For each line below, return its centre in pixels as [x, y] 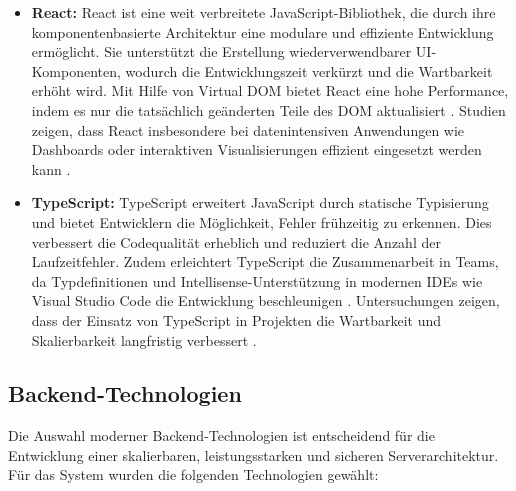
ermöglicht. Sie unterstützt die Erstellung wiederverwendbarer [221, 51]
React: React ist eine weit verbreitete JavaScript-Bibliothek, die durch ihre [263, 12]
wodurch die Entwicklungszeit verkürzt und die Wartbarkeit [309, 70]
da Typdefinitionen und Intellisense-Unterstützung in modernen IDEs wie [257, 280]
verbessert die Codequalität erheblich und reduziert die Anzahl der [236, 241]
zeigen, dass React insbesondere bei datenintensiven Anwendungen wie [248, 129]
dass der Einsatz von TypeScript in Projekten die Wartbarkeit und [236, 319]
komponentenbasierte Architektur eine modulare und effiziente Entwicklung [262, 31]
